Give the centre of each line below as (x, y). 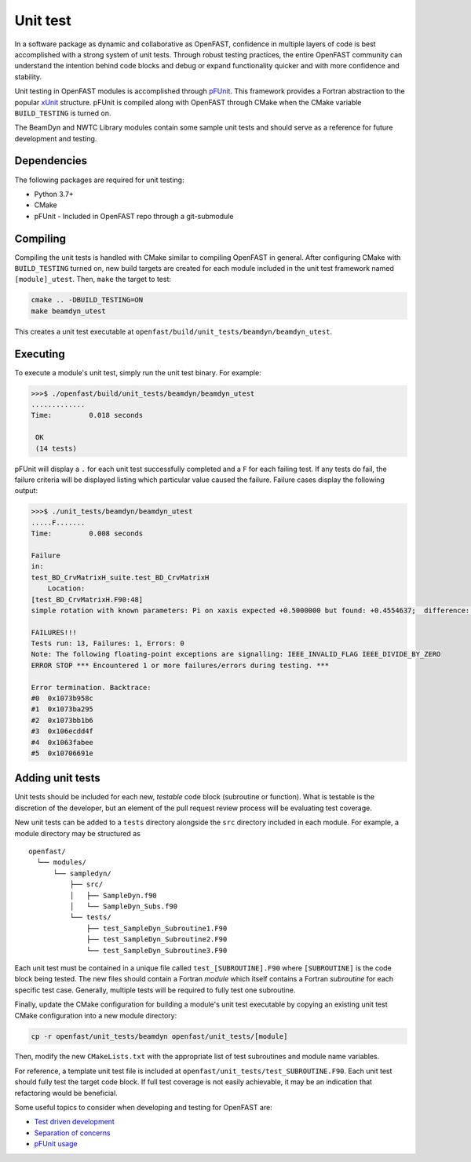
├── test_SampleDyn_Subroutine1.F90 (157, 928)
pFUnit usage (56, 1144)
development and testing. (56, 138)
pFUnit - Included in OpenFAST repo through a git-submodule (134, 216)
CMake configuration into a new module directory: (96, 1015)
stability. (28, 77)
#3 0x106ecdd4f (62, 731)
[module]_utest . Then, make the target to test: (93, 280)
